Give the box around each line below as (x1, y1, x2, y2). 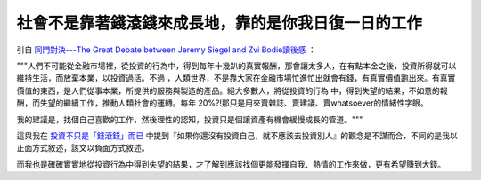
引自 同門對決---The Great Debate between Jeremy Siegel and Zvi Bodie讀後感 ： (16, 44, 316, 55)
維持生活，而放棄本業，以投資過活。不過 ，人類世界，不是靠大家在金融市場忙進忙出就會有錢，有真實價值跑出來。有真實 (16, 73, 456, 83)
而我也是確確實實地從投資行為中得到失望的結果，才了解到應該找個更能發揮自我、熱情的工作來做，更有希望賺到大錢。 (16, 159, 445, 169)
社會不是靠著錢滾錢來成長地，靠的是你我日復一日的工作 (16, 13, 423, 33)
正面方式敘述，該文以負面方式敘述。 (16, 143, 150, 153)
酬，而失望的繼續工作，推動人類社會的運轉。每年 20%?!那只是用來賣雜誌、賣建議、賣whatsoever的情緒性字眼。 (16, 98, 428, 108)
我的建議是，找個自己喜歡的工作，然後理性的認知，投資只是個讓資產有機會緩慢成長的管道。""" (16, 113, 363, 124)
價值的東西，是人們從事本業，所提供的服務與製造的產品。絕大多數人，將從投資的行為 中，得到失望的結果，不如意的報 (16, 85, 448, 96)
